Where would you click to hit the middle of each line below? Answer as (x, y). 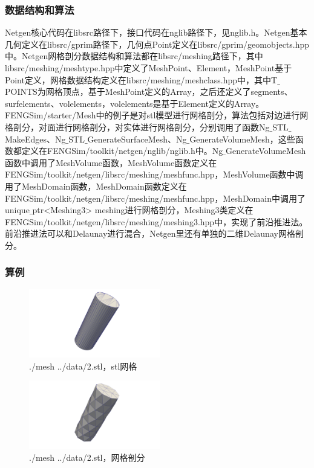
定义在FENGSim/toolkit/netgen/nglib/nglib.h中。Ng (122, 151)
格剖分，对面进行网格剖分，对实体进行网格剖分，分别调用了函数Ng (137, 127)
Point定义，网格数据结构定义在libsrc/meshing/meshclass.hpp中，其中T (141, 79)
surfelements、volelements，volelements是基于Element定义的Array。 (135, 103)
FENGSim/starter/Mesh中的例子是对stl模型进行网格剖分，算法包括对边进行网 (157, 115)
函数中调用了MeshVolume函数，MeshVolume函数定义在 (111, 162)
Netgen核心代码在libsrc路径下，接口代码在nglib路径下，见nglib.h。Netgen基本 (156, 32)
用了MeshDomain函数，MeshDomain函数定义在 (96, 186)
